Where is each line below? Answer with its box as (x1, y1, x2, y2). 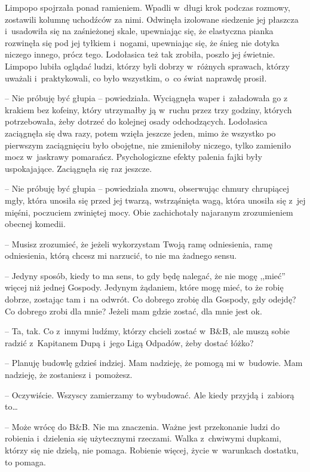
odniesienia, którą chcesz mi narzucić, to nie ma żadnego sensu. (5, 249, 237, 262)
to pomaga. (5, 455, 46, 468)
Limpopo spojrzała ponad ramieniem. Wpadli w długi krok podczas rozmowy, (5, 1, 290, 13)
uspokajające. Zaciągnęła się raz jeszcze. (5, 162, 152, 174)
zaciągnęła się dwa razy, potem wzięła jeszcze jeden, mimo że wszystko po (5, 126, 276, 139)
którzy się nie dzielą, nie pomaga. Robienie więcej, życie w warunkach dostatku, (5, 444, 299, 456)
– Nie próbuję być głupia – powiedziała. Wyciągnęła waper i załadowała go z (5, 92, 288, 104)
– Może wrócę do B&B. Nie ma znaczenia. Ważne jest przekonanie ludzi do (5, 420, 280, 432)
